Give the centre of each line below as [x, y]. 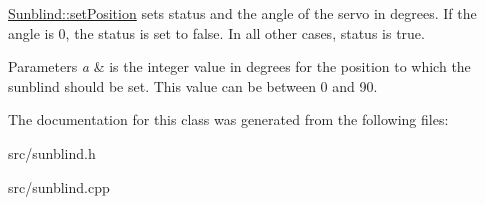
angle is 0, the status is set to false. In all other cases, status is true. [216, 32]
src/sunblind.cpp [59, 186]
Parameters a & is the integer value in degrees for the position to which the [239, 66]
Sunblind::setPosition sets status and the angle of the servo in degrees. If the [242, 13]
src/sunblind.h [52, 152]
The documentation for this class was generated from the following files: [228, 119]
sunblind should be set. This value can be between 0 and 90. [193, 85]
